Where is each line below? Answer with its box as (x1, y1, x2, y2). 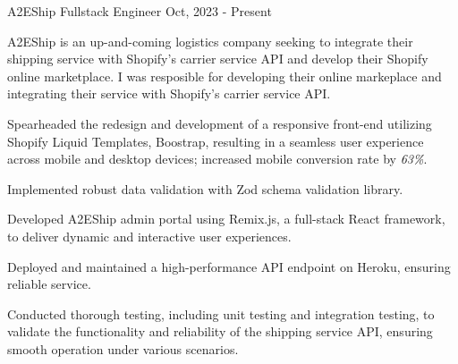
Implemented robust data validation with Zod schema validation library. (7, 179, 403, 198)
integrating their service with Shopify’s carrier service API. (7, 84, 331, 103)
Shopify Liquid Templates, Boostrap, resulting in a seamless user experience (7, 131, 424, 150)
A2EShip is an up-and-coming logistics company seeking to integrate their (7, 31, 413, 50)
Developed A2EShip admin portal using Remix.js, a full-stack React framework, (7, 209, 445, 228)
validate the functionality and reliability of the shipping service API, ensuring (7, 322, 433, 341)
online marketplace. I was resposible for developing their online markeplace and (7, 66, 442, 85)
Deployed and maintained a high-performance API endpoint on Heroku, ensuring (7, 257, 451, 275)
